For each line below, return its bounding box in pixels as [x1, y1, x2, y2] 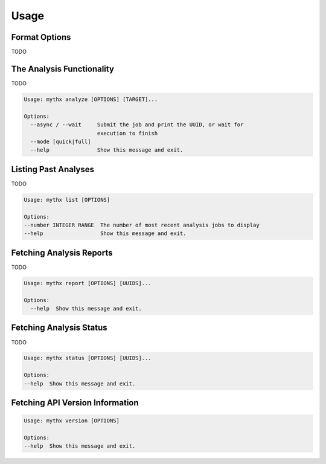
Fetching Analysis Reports [11, 248, 113, 258]
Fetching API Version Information [11, 398, 139, 408]
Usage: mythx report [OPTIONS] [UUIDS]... [24, 280, 152, 286]
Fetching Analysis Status [11, 323, 108, 333]
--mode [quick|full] [30, 138, 91, 145]
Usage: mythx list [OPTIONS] [24, 196, 110, 203]
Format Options [11, 32, 71, 42]
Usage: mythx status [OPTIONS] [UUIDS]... [24, 355, 152, 362]
